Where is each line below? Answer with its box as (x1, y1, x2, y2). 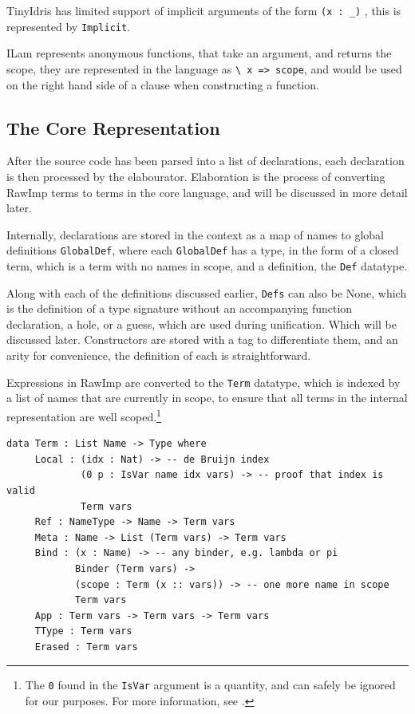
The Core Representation (6, 115, 220, 140)
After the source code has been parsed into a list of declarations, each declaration (6, 152, 405, 169)
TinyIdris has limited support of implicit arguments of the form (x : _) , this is (6, 2, 401, 18)
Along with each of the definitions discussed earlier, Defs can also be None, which (6, 284, 407, 301)
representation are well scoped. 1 (6, 405, 161, 424)
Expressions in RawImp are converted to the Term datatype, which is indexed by (6, 373, 401, 390)
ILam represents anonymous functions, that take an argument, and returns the (6, 45, 392, 61)
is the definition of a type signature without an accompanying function (6, 300, 353, 317)
